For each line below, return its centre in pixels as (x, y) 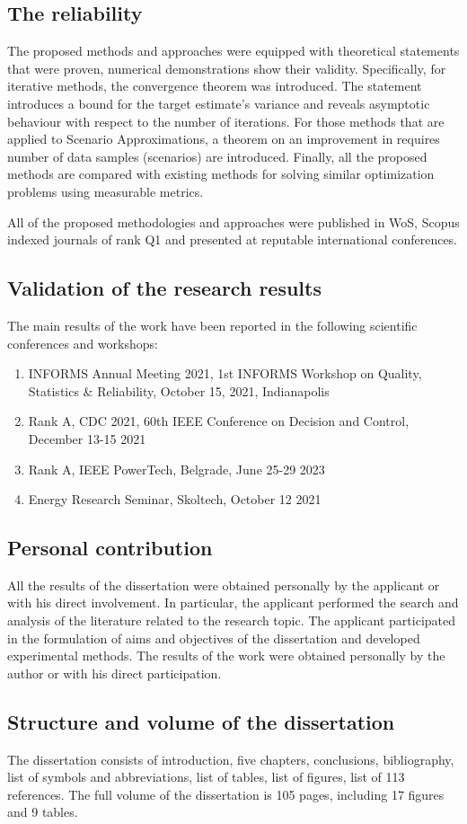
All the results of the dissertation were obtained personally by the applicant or (224, 585)
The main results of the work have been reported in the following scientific (212, 325)
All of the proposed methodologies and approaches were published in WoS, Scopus (233, 222)
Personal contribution (110, 548)
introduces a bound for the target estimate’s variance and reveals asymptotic (219, 103)
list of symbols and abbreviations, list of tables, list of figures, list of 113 (206, 777)
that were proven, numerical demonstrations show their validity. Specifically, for (227, 68)
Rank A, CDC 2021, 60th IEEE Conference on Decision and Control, (219, 421)
